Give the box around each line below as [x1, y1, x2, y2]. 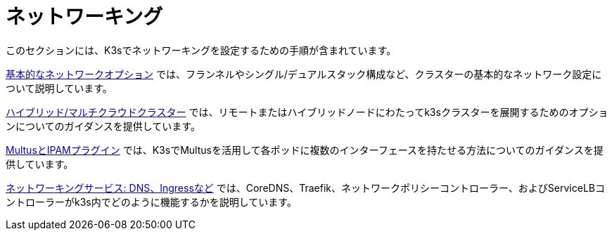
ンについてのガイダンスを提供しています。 [6, 119, 200, 132]
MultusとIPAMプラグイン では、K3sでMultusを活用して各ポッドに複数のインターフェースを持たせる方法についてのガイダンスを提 [6, 143, 604, 156]
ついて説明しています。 [6, 81, 113, 94]
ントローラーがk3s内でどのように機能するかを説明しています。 [6, 195, 297, 208]
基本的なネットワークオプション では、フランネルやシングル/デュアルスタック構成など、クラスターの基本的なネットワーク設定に [6, 67, 602, 80]
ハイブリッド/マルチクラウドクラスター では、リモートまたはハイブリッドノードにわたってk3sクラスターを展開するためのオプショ [6, 105, 608, 118]
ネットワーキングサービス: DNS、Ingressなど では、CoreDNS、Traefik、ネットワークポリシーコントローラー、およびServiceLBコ [6, 181, 605, 194]
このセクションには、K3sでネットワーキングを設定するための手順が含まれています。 [6, 44, 397, 56]
